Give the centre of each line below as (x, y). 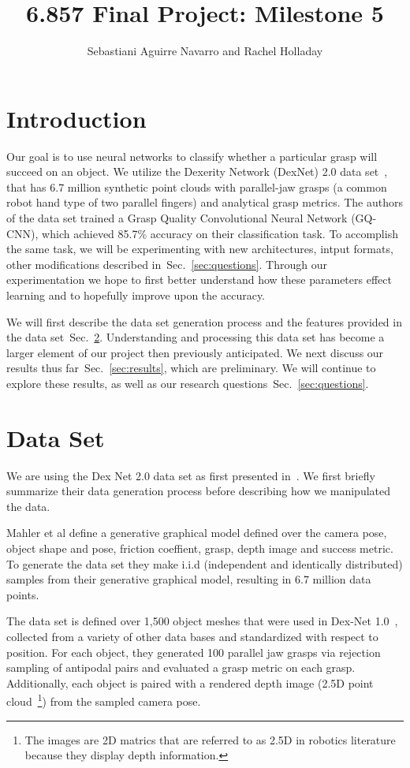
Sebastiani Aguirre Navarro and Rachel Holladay (205, 51)
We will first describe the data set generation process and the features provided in (204, 321)
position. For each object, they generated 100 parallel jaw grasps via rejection (194, 652)
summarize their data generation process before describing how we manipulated (199, 491)
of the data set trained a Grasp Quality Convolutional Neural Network (177, 218)
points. (23, 594)
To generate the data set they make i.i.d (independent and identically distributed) (205, 563)
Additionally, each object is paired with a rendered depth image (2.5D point (190, 682)
